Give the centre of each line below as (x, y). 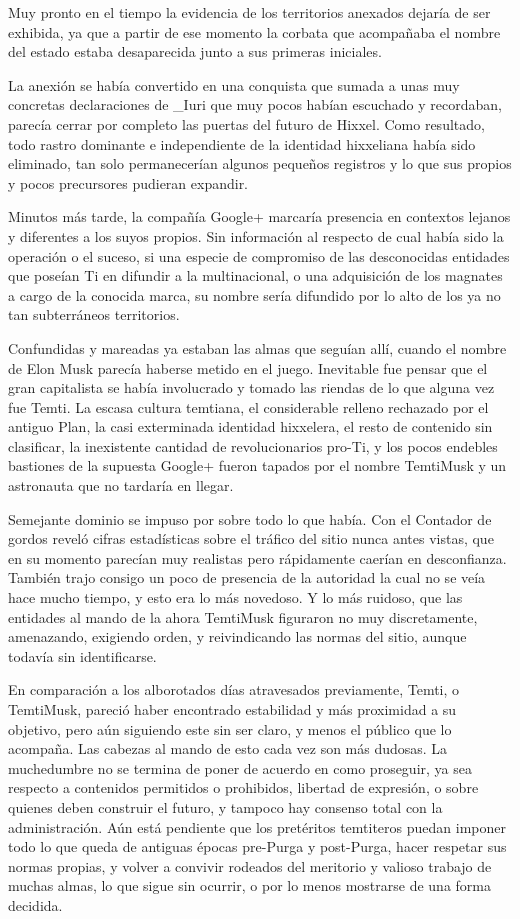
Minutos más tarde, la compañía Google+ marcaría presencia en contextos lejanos (259, 216)
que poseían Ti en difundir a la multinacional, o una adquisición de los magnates (255, 275)
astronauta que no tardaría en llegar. (121, 485)
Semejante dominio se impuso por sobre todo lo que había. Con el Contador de (250, 518)
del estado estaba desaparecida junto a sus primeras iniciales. (195, 51)
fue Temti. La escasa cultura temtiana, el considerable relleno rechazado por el (248, 406)
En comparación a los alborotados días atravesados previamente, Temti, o (234, 689)
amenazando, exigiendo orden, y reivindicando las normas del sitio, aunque (237, 636)
